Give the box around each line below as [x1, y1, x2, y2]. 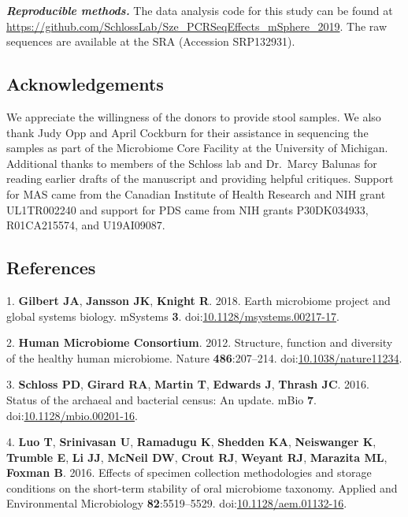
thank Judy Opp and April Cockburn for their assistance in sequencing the [6, 124, 369, 140]
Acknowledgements [6, 72, 164, 96]
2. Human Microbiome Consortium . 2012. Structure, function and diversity [6, 334, 393, 351]
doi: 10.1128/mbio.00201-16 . [6, 407, 138, 423]
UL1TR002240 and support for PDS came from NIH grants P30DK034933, [6, 201, 369, 218]
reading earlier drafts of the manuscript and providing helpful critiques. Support [6, 170, 394, 187]
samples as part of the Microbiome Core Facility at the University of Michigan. [6, 139, 388, 156]
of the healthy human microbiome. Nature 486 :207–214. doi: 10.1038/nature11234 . [6, 349, 402, 366]
